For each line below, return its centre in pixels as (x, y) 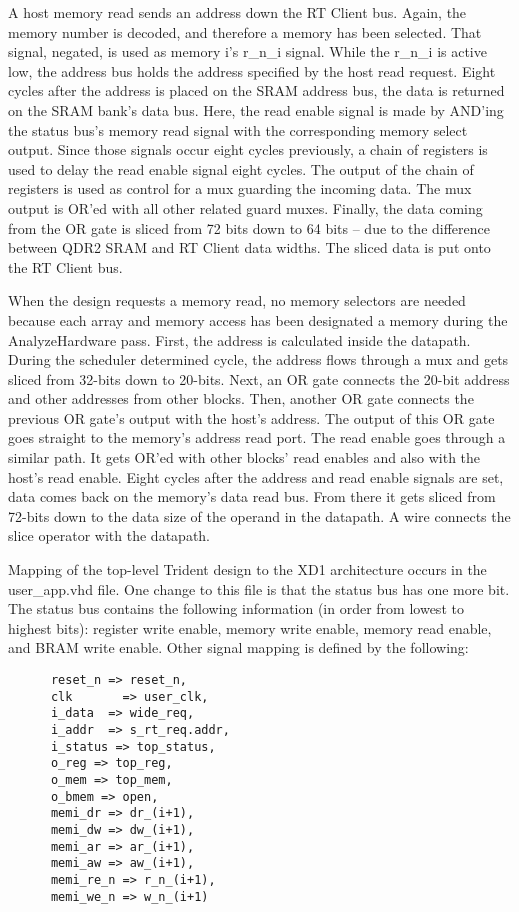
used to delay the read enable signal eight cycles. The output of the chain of (241, 168)
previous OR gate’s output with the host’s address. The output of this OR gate (251, 417)
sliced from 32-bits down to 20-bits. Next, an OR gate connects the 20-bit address (259, 378)
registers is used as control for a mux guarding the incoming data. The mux (240, 188)
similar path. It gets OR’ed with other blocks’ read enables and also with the (244, 457)
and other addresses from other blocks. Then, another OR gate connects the (241, 398)
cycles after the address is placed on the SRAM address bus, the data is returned (256, 90)
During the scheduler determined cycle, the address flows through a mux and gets (258, 359)
